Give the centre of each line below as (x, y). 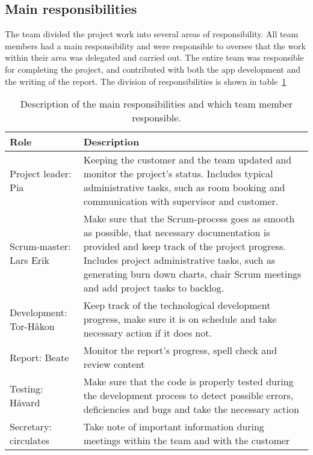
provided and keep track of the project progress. (184, 246)
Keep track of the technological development (177, 305)
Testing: (26, 388)
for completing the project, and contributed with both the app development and (153, 69)
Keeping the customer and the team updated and (187, 160)
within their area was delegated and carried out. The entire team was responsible (154, 57)
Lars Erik (29, 260)
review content (114, 364)
